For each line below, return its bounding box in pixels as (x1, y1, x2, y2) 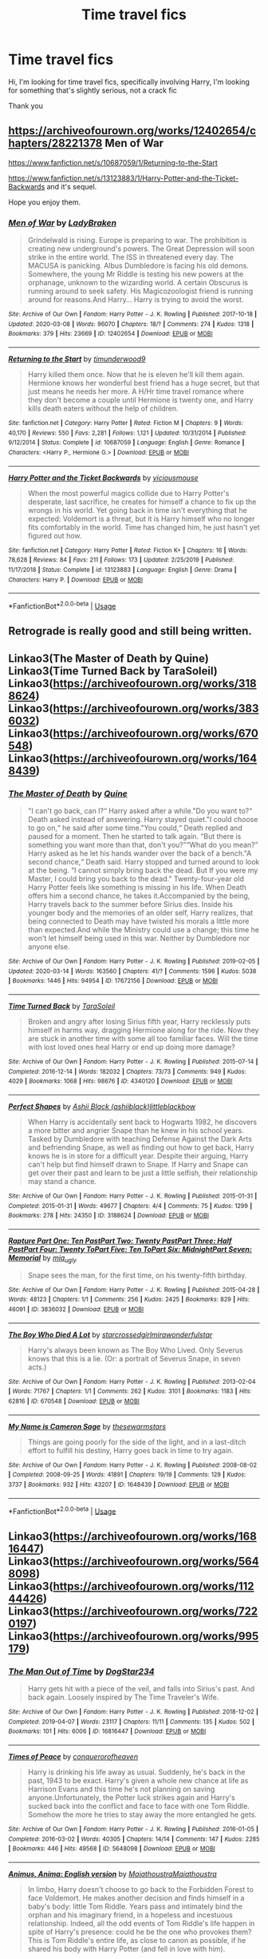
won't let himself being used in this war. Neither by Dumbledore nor (27, 933, 250, 943)
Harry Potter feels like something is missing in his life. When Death (27, 883, 247, 892)
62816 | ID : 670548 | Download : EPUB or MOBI (8, 1397, 140, 1405)
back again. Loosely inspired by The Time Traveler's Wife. (27, 1692, 219, 1702)
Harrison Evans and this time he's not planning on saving (27, 1784, 215, 1794)
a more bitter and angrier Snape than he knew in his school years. (27, 1125, 245, 1135)
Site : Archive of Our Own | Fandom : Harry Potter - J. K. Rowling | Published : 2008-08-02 (8, 1460, 258, 1469)
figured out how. (27, 530, 82, 540)
